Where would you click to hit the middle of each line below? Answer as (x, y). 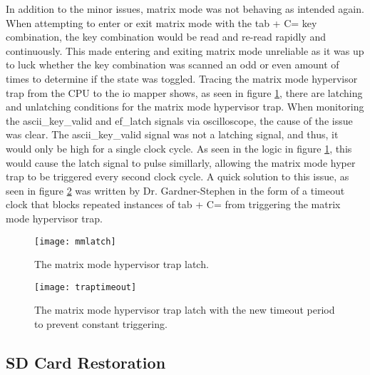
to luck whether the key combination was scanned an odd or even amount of (173, 65)
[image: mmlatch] (75, 241)
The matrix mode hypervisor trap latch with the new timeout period (185, 310)
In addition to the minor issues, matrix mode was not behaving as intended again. (185, 9)
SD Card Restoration (86, 362)
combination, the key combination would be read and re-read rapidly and (166, 37)
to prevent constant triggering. (101, 324)
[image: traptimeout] (86, 287)
